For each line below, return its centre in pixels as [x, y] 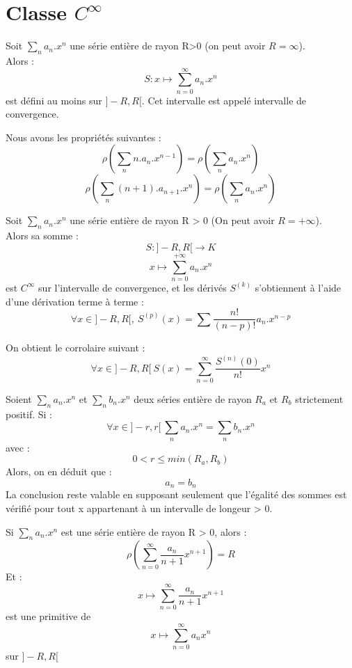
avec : [18, 447]
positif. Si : [29, 414]
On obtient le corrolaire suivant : [75, 348]
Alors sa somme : [42, 236]
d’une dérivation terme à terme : [75, 301]
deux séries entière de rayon [193, 399]
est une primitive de [48, 616]
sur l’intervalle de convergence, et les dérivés [133, 287]
